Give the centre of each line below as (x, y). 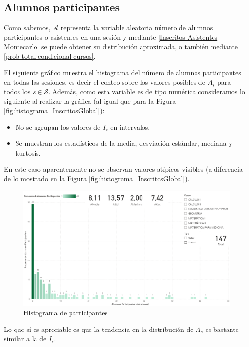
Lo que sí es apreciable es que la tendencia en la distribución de (99, 329)
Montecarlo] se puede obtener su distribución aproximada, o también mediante (121, 46)
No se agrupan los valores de (58, 127)
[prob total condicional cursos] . (50, 56)
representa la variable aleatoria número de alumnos (137, 27)
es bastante (222, 329)
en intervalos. (130, 127)
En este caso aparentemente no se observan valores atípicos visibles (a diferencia (123, 169)
